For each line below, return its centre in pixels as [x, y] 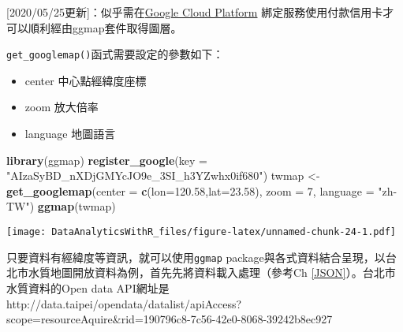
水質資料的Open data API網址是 [88, 287]
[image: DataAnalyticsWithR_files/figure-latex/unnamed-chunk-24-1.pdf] [201, 232]
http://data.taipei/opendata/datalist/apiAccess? [124, 303]
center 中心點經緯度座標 [86, 80]
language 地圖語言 [70, 134]
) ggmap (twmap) [73, 206]
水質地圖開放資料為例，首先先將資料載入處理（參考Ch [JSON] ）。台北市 [212, 272]
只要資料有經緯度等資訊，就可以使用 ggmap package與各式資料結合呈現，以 [196, 257]
